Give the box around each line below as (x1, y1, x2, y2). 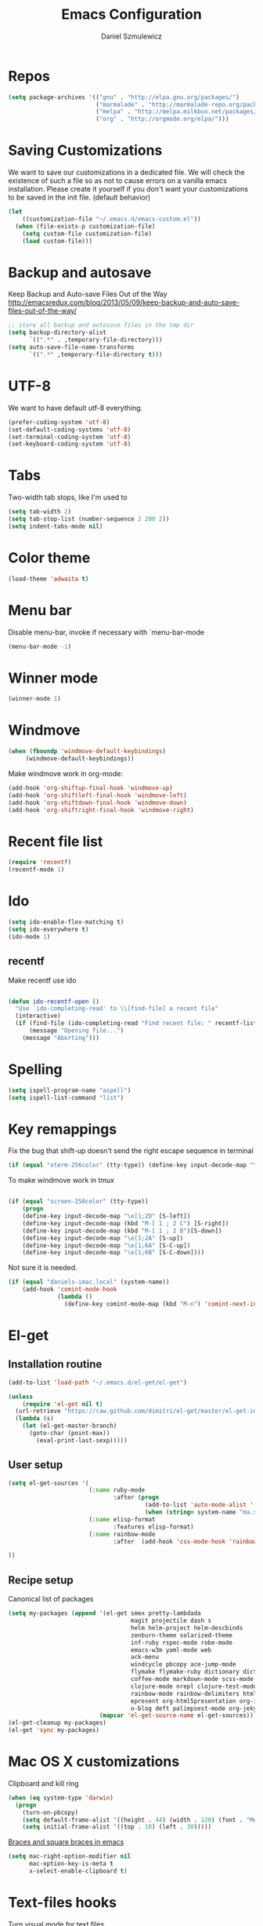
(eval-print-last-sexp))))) (36, 1436, 128, 1444)
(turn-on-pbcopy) (22, 1808, 79, 1816)
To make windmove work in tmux (8, 1176, 115, 1185)
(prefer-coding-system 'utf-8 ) (8, 418, 110, 426)
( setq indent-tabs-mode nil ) (8, 522, 103, 530)
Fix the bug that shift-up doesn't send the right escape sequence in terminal (8, 1146, 254, 1155)
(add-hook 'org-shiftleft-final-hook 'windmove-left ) (8, 791, 188, 799)
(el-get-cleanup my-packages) (8, 1719, 107, 1727)
